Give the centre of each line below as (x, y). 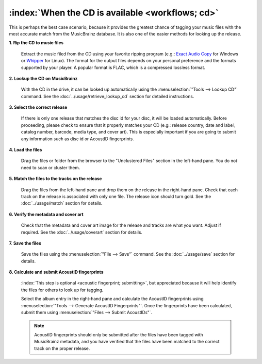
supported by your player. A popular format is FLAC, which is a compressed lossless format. (113, 67)
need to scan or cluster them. (50, 167)
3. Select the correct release (38, 107)
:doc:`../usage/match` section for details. (62, 203)
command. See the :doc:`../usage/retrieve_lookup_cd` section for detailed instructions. (107, 96)
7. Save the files (25, 243)
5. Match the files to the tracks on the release (55, 179)
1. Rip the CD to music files (36, 43)
